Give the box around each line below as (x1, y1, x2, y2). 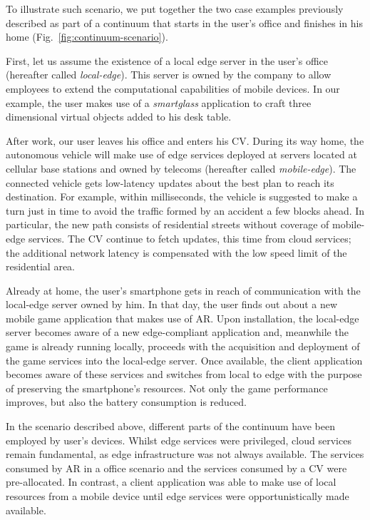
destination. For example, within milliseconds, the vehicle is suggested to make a (6, 189, 358, 204)
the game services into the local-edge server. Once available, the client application (6, 352, 363, 367)
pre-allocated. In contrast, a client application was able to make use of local (6, 474, 336, 489)
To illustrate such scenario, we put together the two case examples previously (6, 1, 344, 16)
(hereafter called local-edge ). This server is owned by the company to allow (6, 67, 332, 82)
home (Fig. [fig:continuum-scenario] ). (6, 29, 168, 44)
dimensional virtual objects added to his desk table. (6, 109, 232, 124)
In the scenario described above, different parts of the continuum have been (6, 419, 335, 434)
